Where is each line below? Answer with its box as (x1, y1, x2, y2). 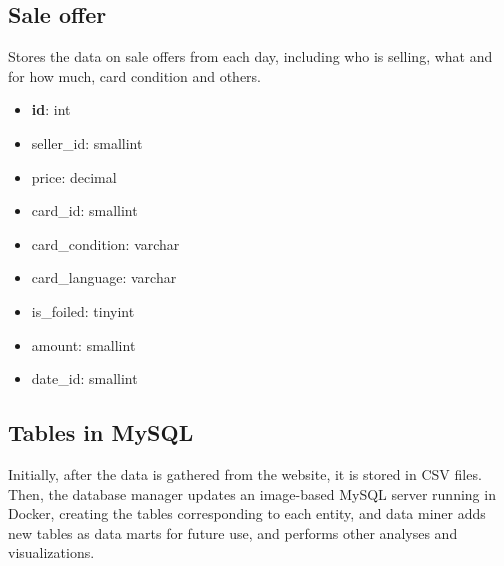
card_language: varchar (31, 267, 177, 288)
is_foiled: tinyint (31, 300, 135, 321)
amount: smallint (31, 334, 136, 355)
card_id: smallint (31, 200, 138, 221)
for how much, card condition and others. (8, 65, 261, 86)
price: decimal (31, 166, 117, 187)
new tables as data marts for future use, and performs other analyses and (8, 522, 458, 543)
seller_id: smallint (31, 132, 143, 153)
